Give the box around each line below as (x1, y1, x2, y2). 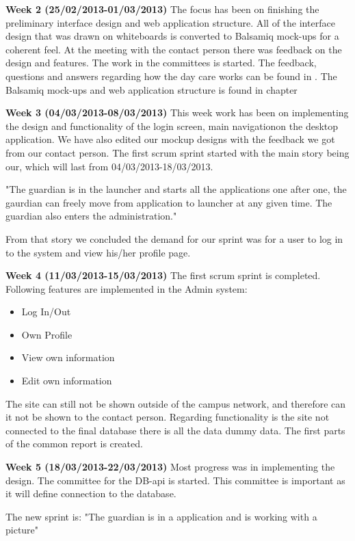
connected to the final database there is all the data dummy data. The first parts (5, 423, 345, 437)
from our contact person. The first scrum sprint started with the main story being (5, 145, 350, 159)
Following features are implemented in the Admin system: (5, 281, 248, 295)
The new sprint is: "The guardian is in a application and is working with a (5, 509, 317, 523)
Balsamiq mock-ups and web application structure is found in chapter (5, 82, 298, 96)
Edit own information (21, 373, 112, 388)
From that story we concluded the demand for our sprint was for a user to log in (5, 231, 343, 246)
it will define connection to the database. (5, 486, 176, 501)
